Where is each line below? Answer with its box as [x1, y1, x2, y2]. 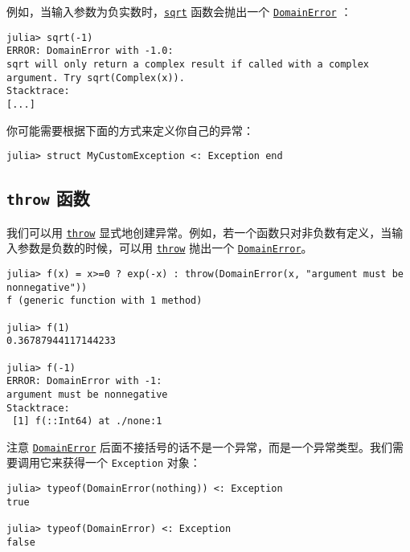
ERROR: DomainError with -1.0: [6, 45, 174, 57]
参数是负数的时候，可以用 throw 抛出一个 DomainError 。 [17, 239, 313, 256]
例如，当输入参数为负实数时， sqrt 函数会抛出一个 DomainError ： [6, 3, 352, 19]
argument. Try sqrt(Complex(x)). [6, 72, 185, 84]
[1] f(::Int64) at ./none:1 [12, 415, 162, 427]
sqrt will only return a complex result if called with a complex [6, 58, 370, 70]
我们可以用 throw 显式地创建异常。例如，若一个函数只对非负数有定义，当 [6, 223, 392, 240]
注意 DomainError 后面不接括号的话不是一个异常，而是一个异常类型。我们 [6, 438, 393, 455]
